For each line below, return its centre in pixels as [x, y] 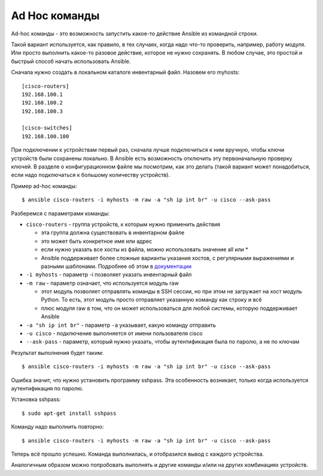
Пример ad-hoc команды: [44, 186]
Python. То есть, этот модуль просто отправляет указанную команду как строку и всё [152, 300]
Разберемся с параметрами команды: [60, 213]
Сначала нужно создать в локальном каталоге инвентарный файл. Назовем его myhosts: [125, 73]
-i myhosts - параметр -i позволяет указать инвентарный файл [109, 275]
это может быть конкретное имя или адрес [97, 241]
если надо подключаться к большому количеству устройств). [91, 175]
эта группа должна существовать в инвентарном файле [113, 233]
